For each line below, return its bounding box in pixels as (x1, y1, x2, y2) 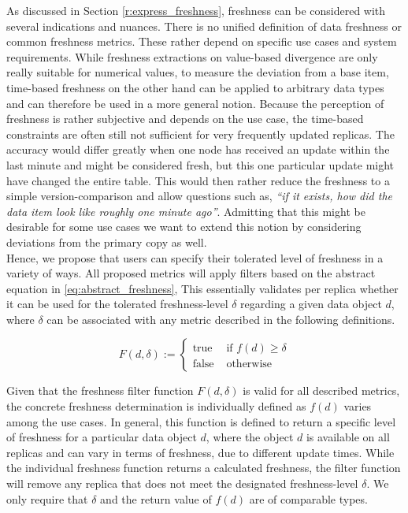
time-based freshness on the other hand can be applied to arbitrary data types (6, 79, 384, 95)
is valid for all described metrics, (243, 382, 400, 399)
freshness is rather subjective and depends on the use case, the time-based (6, 110, 364, 127)
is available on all (306, 429, 390, 445)
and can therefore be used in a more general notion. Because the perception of (6, 95, 384, 111)
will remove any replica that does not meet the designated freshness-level (6, 475, 358, 492)
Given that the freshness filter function (6, 382, 194, 399)
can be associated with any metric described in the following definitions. (46, 310, 395, 327)
